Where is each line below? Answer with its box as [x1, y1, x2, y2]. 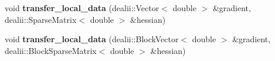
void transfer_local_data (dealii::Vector [5, 2, 159, 13]
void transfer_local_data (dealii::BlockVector [5, 33, 179, 45]
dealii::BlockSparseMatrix [5, 44, 97, 56]
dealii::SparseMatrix [5, 13, 77, 25]
